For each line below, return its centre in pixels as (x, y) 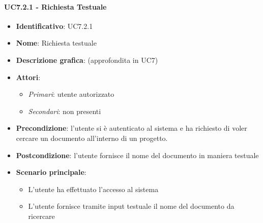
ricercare (41, 216)
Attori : (28, 77)
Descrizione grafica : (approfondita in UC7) (87, 60)
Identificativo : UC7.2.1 (54, 26)
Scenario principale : (51, 172)
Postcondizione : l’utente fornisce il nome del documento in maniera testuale (137, 155)
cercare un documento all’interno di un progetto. (92, 138)
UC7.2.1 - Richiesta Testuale (55, 6)
